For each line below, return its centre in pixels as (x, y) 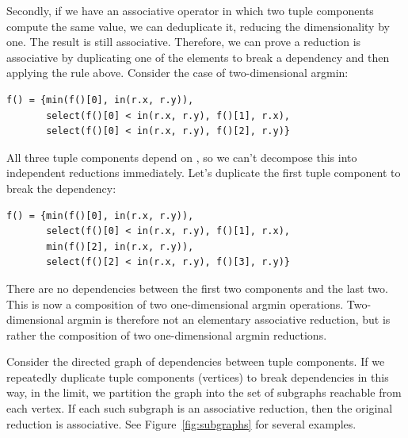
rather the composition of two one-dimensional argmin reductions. (167, 334)
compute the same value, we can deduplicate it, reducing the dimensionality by (198, 26)
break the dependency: (61, 188)
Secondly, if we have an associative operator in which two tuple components (190, 10)
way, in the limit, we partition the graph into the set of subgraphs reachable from (204, 392)
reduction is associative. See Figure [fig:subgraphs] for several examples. (181, 423)
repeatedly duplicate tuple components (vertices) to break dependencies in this (198, 377)
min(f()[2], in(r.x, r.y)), (120, 246)
